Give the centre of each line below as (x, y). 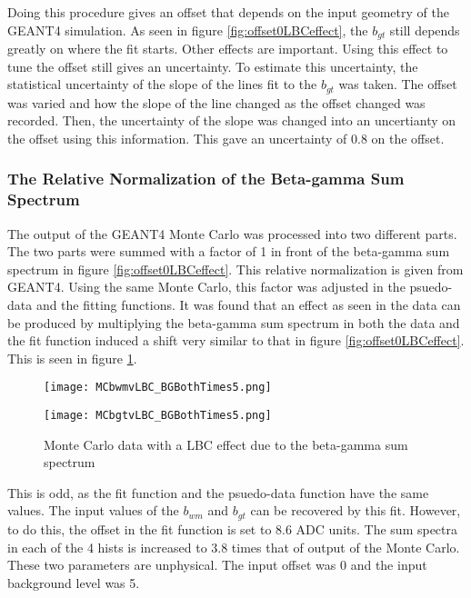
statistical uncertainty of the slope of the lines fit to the (162, 84)
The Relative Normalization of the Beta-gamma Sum (206, 179)
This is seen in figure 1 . (72, 358)
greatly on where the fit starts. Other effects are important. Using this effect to (228, 49)
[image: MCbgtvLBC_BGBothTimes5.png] (158, 416)
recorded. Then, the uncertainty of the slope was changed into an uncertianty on (232, 120)
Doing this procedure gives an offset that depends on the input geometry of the (228, 12)
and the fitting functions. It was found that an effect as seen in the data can (248, 304)
